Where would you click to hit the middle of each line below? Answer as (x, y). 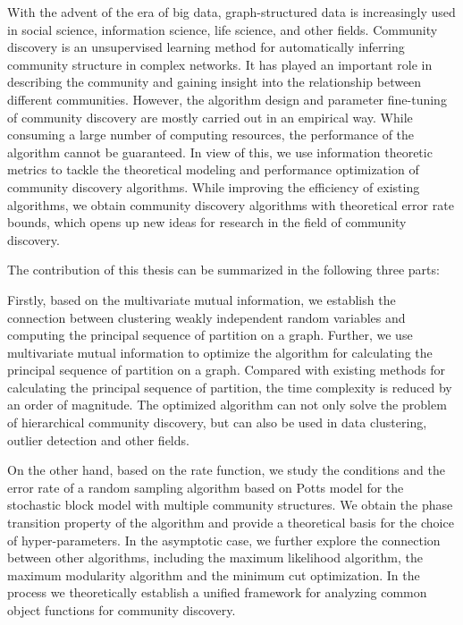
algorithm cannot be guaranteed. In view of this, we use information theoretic (220, 152)
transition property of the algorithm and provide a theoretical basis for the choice (231, 523)
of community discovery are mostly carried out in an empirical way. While (210, 117)
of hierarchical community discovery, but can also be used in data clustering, (217, 422)
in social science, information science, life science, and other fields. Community (223, 29)
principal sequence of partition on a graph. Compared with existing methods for (227, 370)
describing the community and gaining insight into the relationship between (215, 82)
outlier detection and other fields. (98, 439)
